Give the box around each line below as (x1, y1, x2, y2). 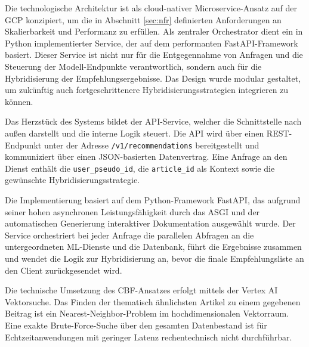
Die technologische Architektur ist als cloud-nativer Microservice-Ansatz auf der (5, 2, 298, 14)
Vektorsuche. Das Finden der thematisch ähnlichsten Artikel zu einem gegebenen (5, 295, 301, 308)
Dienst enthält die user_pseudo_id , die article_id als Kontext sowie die (5, 162, 275, 174)
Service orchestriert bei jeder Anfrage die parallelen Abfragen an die (5, 228, 254, 241)
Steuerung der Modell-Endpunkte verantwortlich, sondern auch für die (5, 60, 262, 72)
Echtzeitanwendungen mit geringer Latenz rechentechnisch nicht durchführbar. (5, 330, 292, 343)
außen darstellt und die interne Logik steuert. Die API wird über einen (5, 126, 264, 139)
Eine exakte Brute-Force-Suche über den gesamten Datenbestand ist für (5, 318, 267, 331)
